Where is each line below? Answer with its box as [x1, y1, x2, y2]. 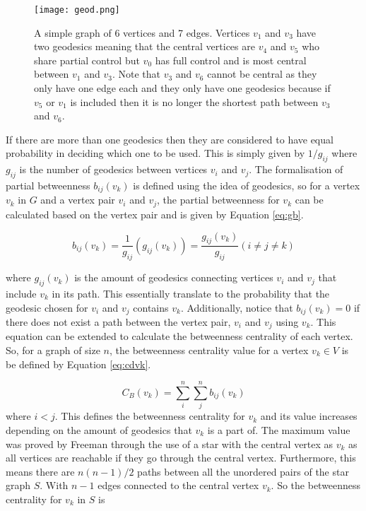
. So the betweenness [271, 478, 361, 493]
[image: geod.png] [34, 5, 120, 15]
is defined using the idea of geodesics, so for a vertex [133, 178, 360, 192]
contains [133, 300, 169, 315]
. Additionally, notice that [180, 300, 293, 315]
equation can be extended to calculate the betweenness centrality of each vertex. [6, 329, 353, 343]
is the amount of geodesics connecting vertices [74, 270, 273, 285]
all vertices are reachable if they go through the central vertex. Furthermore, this [6, 450, 356, 465]
